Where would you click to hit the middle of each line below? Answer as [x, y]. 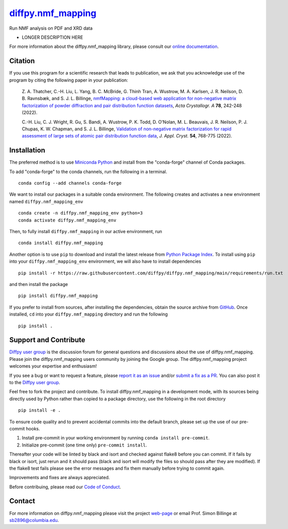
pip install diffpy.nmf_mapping [58, 296]
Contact [22, 501]
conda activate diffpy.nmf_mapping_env [67, 220]
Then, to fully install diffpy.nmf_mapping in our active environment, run [86, 231]
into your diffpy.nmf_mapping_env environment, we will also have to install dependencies [105, 261]
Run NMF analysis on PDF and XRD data [51, 28]
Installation [27, 150]
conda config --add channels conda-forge [70, 183]
